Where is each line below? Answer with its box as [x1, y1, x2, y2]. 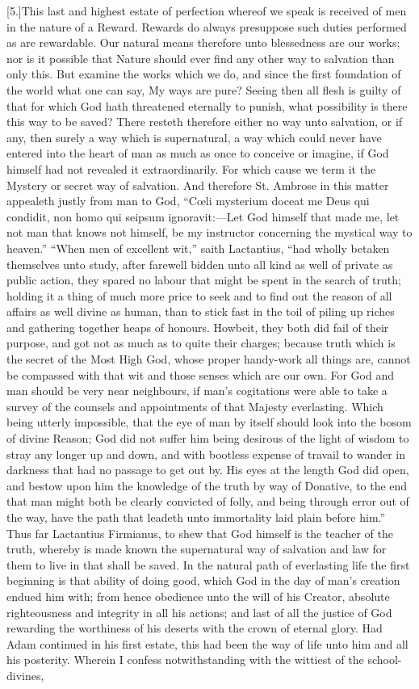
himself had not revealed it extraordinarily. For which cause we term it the [6, 160, 376, 177]
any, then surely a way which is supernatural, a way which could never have [6, 128, 382, 145]
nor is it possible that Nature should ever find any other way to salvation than [6, 49, 395, 66]
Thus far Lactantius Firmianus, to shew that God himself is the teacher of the [6, 524, 393, 541]
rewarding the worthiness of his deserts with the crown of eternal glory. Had [6, 620, 383, 636]
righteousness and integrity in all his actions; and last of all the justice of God [6, 603, 392, 620]
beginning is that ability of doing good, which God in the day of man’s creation [6, 572, 400, 589]
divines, [6, 666, 44, 683]
